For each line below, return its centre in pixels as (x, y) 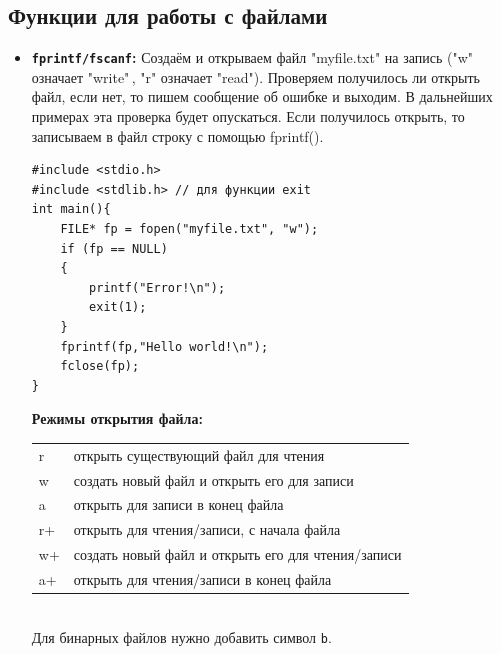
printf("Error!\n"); (157, 287)
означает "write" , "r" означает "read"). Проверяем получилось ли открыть (255, 76)
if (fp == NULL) (114, 248)
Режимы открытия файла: (117, 418)
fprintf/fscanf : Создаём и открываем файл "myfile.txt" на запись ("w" (252, 57)
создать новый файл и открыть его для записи (213, 479)
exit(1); (118, 307)
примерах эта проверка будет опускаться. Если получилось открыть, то (248, 116)
